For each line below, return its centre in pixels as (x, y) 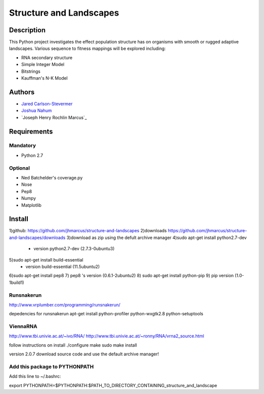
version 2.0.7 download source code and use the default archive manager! (84, 354)
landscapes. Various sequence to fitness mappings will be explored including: (88, 48)
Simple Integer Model (43, 65)
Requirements (31, 131)
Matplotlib (31, 205)
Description (27, 30)
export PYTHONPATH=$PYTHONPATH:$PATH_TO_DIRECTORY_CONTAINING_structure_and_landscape (113, 385)
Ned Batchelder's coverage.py (52, 178)
